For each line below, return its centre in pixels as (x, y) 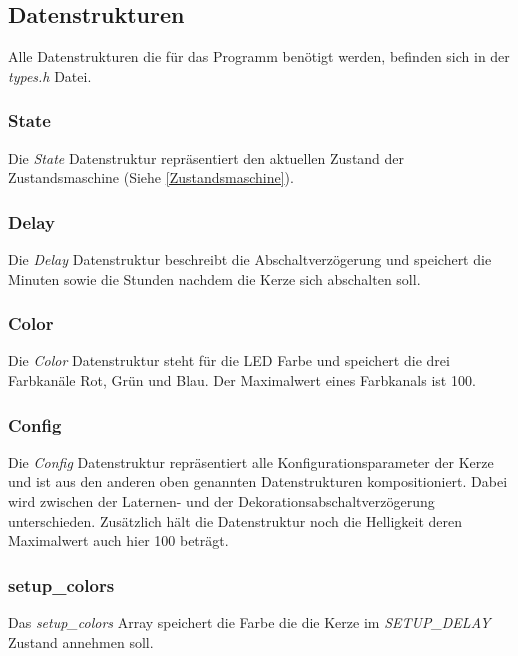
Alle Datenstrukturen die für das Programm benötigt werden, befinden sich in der (259, 56)
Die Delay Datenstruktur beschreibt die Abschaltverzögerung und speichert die (250, 259)
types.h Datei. (50, 75)
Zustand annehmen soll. (81, 641)
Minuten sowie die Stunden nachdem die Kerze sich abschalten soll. (214, 278)
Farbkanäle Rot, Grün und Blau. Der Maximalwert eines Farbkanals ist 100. (242, 380)
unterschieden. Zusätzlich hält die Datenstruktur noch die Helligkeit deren (235, 520)
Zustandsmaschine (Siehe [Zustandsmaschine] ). (151, 177)
